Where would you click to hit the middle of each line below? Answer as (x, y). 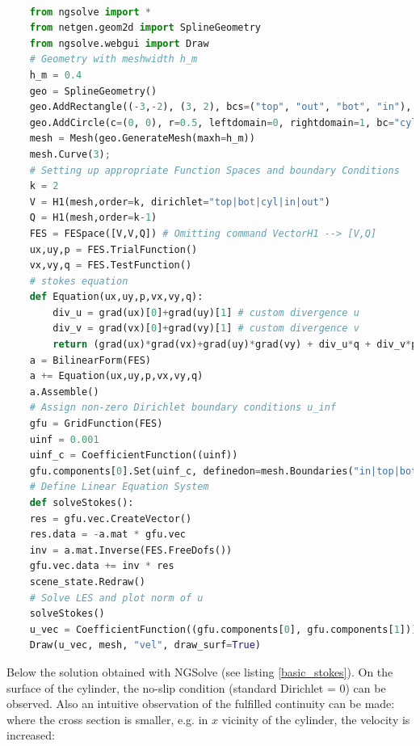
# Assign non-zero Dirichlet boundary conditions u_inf (183, 408)
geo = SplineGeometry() (93, 91)
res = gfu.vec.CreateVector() (111, 518)
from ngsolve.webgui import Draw (119, 43)
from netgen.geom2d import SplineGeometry (145, 28)
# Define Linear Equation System (119, 487)
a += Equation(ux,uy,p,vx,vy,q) (116, 376)
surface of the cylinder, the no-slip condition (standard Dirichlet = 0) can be (196, 687)
